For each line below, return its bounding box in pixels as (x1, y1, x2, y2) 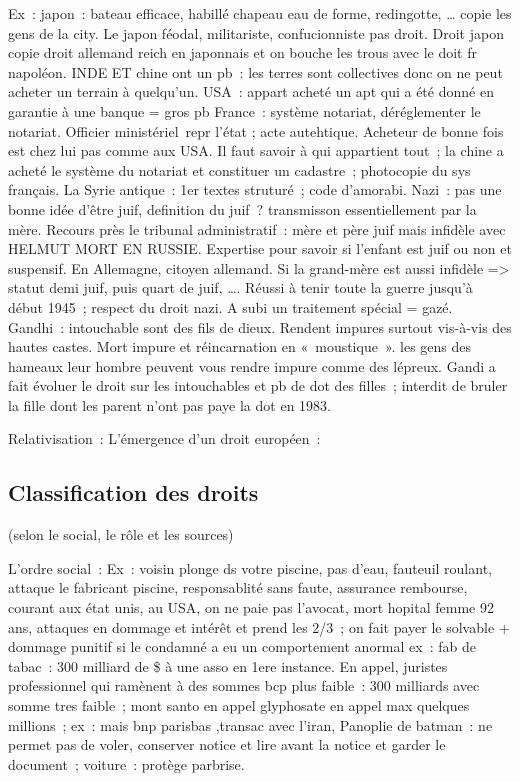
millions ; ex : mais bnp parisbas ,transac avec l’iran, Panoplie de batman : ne (8, 714, 493, 735)
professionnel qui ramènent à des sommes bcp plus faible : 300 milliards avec (8, 675, 480, 696)
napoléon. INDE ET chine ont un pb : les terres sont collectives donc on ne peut (8, 61, 503, 82)
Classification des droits (8, 477, 259, 508)
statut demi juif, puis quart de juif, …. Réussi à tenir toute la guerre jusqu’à (8, 277, 473, 298)
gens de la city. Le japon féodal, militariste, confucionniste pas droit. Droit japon (8, 22, 504, 43)
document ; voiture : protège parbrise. (8, 753, 245, 774)
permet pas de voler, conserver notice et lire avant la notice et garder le (8, 734, 446, 755)
